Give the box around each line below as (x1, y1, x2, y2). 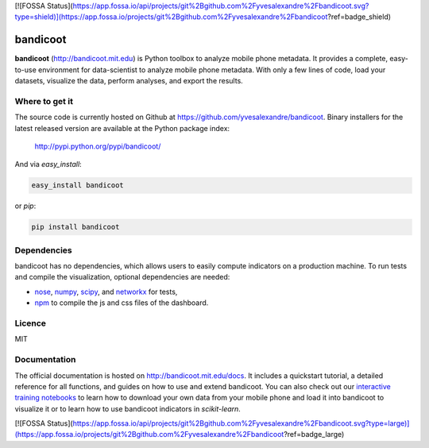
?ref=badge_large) (283, 430, 345, 439)
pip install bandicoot (31, 222, 120, 232)
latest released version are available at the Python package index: (14, 123, 230, 133)
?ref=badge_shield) (327, 12, 392, 21)
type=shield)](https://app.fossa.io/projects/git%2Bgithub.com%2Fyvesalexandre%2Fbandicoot (14, 12, 328, 21)
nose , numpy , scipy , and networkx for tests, (34, 287, 178, 296)
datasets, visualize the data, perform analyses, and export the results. (14, 76, 244, 86)
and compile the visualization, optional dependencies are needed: (14, 272, 230, 282)
